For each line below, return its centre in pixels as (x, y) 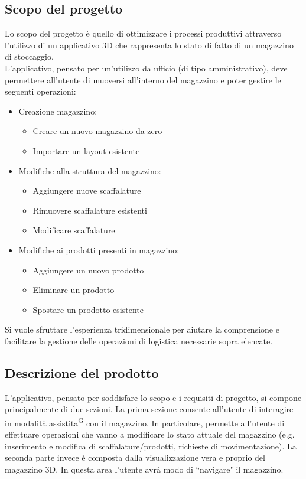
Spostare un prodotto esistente (88, 309)
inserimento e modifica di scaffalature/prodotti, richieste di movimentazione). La (151, 446)
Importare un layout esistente (86, 150)
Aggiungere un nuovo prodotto (88, 270)
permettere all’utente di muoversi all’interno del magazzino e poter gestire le (143, 79)
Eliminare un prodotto (74, 290)
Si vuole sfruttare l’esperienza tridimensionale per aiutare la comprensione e (142, 329)
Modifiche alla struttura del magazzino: (90, 170)
